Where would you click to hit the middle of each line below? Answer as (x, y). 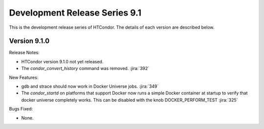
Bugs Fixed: (21, 109)
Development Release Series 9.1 (75, 13)
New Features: (24, 77)
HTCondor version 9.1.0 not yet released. (62, 61)
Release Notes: (24, 53)
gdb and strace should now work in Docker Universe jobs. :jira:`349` (90, 86)
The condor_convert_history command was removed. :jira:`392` (85, 69)
